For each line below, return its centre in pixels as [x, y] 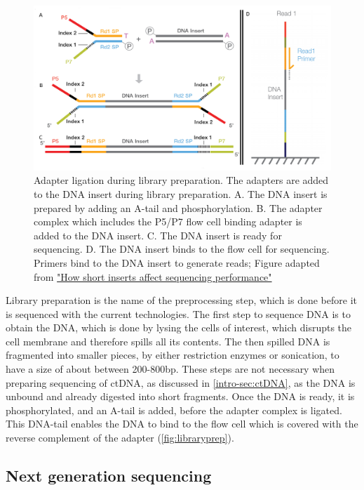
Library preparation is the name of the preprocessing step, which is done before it [181, 300]
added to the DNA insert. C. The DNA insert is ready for [158, 235]
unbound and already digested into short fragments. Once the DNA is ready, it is [180, 396]
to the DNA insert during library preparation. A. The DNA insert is [181, 193]
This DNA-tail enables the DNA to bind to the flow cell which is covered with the [182, 424]
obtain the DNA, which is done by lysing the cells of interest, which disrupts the [179, 327]
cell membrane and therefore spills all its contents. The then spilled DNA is [168, 341]
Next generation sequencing [109, 476]
